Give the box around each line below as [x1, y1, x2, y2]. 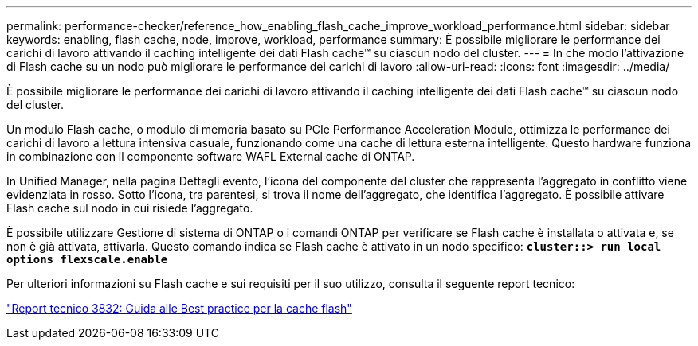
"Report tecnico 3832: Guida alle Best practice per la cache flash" [6, 301, 352, 315]
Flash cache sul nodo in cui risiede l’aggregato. [6, 201, 253, 215]
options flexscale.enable [6, 253, 168, 266]
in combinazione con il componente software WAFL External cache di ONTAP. [6, 150, 415, 163]
